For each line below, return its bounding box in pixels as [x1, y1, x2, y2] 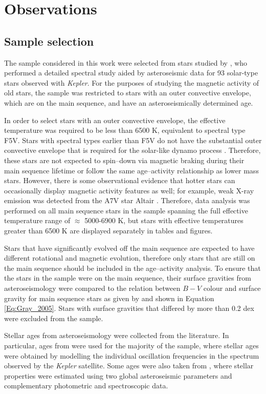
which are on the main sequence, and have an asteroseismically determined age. [4, 97, 253, 108]
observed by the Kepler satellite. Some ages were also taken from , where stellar [4, 360, 254, 371]
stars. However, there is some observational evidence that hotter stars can [4, 175, 235, 186]
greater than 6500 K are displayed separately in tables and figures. [4, 225, 213, 236]
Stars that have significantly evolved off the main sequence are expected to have [4, 242, 255, 253]
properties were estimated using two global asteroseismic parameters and [4, 370, 232, 381]
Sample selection [4, 33, 94, 49]
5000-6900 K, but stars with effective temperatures [84, 215, 243, 226]
